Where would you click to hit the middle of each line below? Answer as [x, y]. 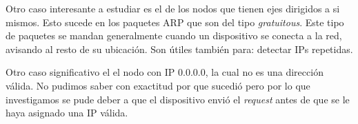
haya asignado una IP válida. [67, 113]
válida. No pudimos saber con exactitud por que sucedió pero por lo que [158, 85]
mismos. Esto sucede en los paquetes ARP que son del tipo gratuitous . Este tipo [175, 22]
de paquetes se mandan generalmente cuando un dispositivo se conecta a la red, [174, 35]
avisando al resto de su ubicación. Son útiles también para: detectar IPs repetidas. [179, 49]
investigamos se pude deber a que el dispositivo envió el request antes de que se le [178, 99]
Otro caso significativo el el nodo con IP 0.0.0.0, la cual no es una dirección [165, 72]
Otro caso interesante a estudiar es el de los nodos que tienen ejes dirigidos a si [173, 8]
